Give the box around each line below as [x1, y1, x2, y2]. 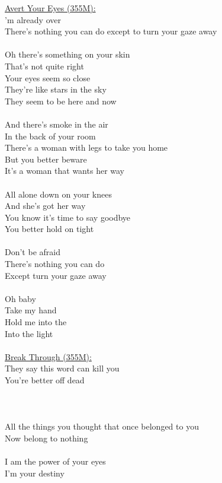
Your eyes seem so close [5, 71, 91, 84]
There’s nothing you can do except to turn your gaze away [5, 25, 217, 37]
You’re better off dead [5, 374, 85, 386]
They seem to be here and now [5, 94, 117, 107]
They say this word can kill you [5, 362, 120, 374]
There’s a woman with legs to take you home [5, 141, 168, 154]
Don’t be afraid [5, 246, 60, 258]
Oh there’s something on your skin [5, 48, 130, 61]
